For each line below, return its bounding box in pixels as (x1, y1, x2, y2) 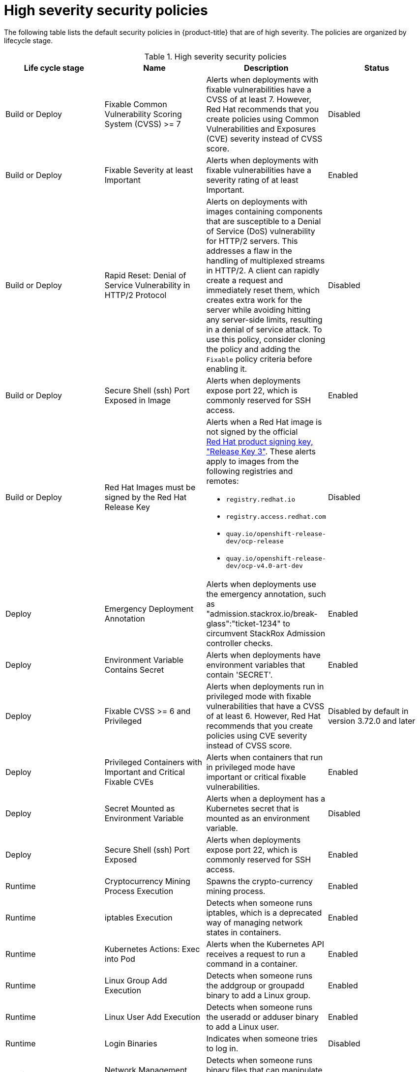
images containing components (206, 206, 323, 216)
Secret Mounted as (104, 803, 175, 813)
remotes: (206, 476, 239, 486)
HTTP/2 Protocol (104, 290, 167, 300)
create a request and (206, 275, 283, 285)
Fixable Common (104, 99, 167, 109)
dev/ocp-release (226, 537, 284, 545)
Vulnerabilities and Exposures (206, 123, 316, 134)
